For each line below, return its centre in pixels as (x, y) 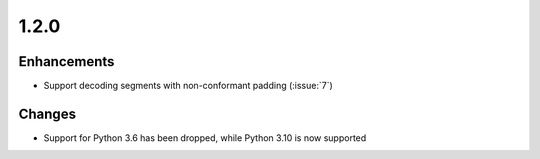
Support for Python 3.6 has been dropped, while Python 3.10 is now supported (205, 137)
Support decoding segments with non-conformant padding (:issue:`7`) (188, 86)
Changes (47, 113)
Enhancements (66, 61)
